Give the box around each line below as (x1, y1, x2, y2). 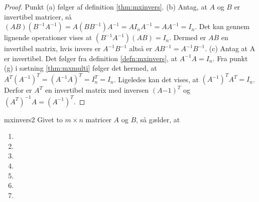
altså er (129, 43, 152, 54)
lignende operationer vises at (4, 32, 92, 43)
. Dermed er (169, 32, 206, 43)
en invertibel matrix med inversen (45, 85, 149, 95)
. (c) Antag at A (205, 43, 255, 54)
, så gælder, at (136, 114, 180, 124)
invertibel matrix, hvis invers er (4, 43, 101, 54)
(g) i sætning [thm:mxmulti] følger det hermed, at (4, 63, 157, 73)
